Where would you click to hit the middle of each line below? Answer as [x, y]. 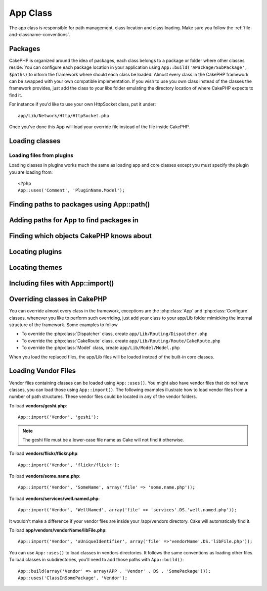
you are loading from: [31, 172]
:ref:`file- [243, 28]
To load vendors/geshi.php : [38, 405]
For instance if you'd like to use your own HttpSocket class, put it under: [83, 104]
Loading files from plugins [41, 155]
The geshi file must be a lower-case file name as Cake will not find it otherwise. [103, 440]
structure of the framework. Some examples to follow [64, 325]
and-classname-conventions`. [40, 34]
